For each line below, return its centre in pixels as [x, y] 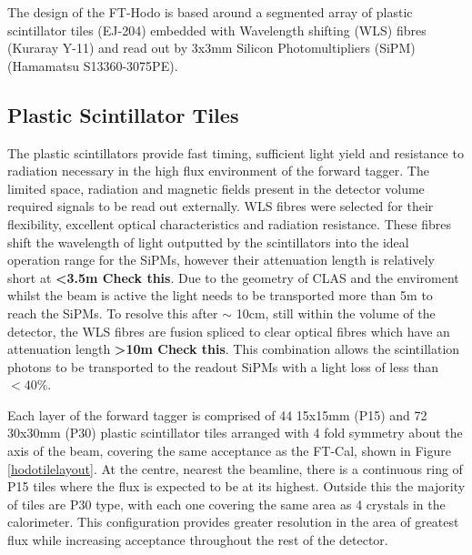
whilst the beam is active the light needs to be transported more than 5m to [220, 295]
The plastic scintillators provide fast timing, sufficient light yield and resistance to [236, 152]
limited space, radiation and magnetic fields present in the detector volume [216, 188]
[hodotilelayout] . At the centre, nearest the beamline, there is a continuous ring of [235, 468]
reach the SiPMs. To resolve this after [113, 313]
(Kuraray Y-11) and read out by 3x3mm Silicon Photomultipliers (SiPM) [211, 48]
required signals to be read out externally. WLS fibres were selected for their [221, 206]
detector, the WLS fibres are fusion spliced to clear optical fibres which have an [229, 331]
